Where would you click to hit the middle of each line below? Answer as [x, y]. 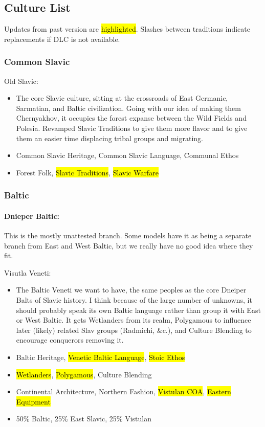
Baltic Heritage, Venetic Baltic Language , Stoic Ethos [101, 357]
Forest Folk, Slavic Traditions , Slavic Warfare [87, 172]
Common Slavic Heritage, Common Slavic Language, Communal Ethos [127, 155]
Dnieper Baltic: [32, 216]
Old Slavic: [21, 81]
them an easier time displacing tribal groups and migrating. [109, 138]
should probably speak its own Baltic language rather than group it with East [138, 310]
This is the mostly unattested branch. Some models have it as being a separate [128, 235]
